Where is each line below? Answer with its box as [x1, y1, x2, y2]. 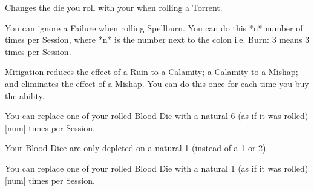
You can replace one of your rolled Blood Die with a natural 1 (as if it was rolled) [5, 161, 309, 174]
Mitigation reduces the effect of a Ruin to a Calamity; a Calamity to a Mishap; [5, 65, 298, 78]
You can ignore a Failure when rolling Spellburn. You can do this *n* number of [5, 21, 303, 34]
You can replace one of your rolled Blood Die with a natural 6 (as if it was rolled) [5, 109, 309, 122]
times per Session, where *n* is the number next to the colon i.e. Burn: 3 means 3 [5, 33, 310, 46]
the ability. [5, 89, 45, 102]
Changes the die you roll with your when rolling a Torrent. [5, 1, 223, 13]
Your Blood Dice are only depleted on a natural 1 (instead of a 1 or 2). [5, 141, 269, 154]
